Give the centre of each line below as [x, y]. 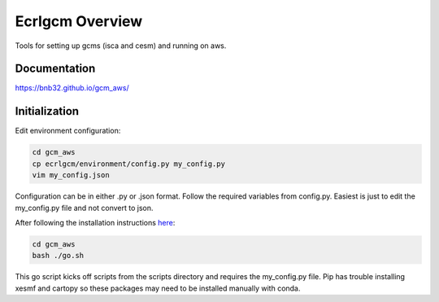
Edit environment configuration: [68, 131]
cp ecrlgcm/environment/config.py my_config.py [128, 164]
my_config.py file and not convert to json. [84, 208]
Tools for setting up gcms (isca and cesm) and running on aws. [121, 46]
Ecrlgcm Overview [79, 21]
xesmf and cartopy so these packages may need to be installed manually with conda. [158, 288]
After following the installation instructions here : [95, 222]
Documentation [55, 69]
